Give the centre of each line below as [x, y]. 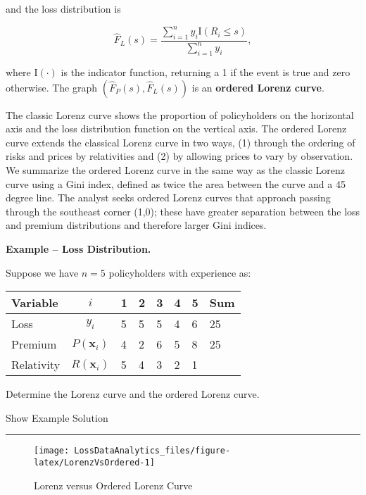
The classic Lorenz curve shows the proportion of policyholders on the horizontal [180, 114]
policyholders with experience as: [180, 272]
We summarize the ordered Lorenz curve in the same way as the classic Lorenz [175, 170]
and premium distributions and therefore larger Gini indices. [136, 225]
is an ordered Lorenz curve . [258, 87]
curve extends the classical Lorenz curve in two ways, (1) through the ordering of [181, 142]
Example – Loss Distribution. [78, 249]
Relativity [36, 365]
